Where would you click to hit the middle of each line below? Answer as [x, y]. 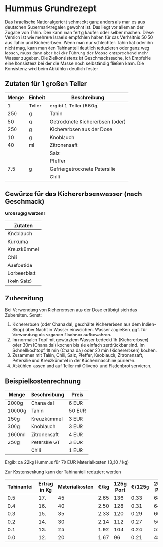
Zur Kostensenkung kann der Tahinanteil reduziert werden [63, 472]
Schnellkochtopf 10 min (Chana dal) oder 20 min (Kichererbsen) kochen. [84, 350]
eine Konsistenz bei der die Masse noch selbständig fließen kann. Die [74, 63]
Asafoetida [20, 265]
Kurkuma [18, 241]
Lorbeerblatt [22, 273]
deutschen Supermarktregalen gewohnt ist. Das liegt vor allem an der [74, 27]
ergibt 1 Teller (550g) [74, 106]
